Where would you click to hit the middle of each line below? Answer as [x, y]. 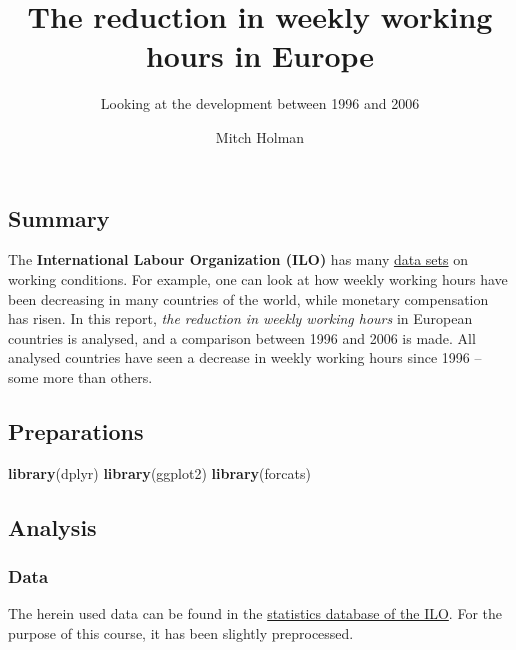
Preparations [76, 430]
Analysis [52, 526]
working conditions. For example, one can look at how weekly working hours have [258, 278]
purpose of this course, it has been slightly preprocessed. [181, 632]
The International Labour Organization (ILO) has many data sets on [238, 259]
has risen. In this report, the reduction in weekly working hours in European [240, 318]
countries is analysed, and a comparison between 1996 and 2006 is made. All [242, 337]
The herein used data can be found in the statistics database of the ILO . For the [255, 613]
